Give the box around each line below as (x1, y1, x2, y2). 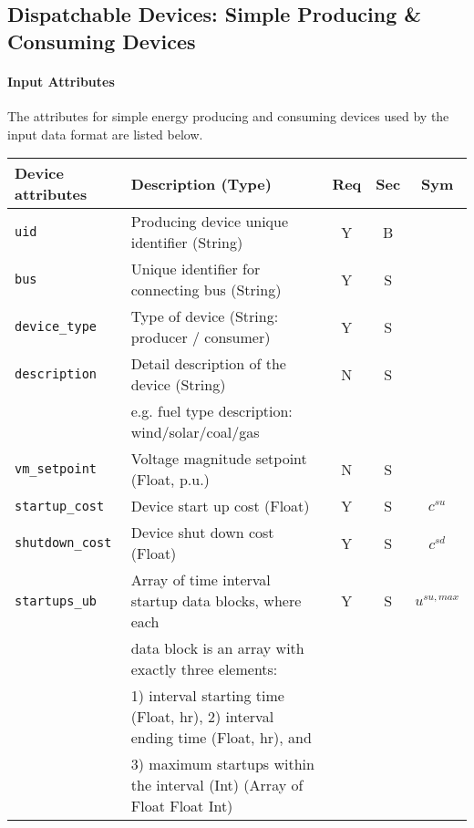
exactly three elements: (130, 658, 278, 680)
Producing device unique (130, 211, 289, 233)
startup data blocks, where (130, 590, 302, 612)
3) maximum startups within (130, 753, 314, 775)
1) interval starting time (130, 685, 284, 707)
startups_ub (15, 593, 98, 608)
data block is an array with (130, 637, 304, 659)
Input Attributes (7, 71, 115, 90)
